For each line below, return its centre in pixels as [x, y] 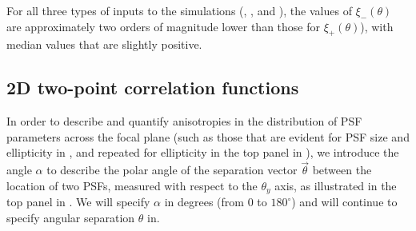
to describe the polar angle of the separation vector [172, 170]
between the [342, 170]
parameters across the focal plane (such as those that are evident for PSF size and [208, 136]
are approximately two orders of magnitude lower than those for [163, 26]
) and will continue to [344, 202]
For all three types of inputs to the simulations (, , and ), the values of [179, 10]
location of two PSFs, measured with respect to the [132, 185]
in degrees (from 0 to [216, 202]
